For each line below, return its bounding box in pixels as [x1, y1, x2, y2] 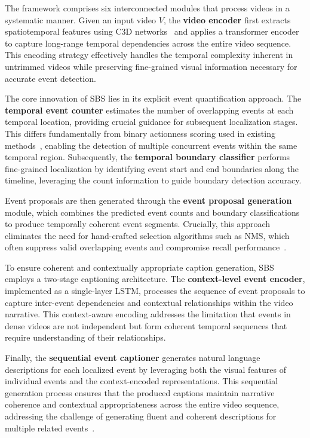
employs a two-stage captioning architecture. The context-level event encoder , [5, 272, 305, 285]
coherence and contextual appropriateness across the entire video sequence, [5, 398, 280, 411]
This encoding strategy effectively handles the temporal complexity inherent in [5, 48, 293, 61]
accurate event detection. [5, 72, 96, 84]
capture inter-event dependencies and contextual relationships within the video [5, 296, 293, 308]
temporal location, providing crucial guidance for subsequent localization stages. [5, 115, 298, 128]
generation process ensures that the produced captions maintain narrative [5, 386, 275, 399]
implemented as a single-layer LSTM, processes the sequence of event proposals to [5, 284, 305, 297]
